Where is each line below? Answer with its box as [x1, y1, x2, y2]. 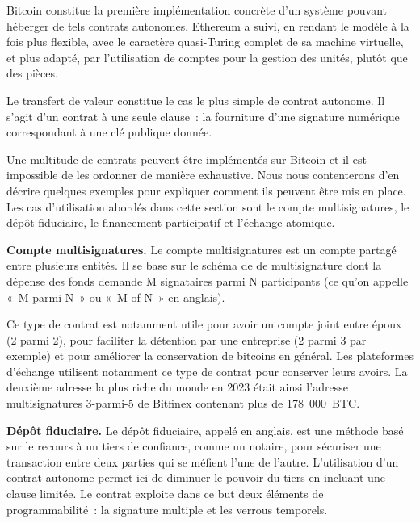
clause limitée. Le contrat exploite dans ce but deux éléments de [6, 485, 324, 502]
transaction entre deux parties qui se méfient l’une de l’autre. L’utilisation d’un [6, 453, 399, 470]
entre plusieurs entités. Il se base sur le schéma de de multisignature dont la [6, 257, 382, 274]
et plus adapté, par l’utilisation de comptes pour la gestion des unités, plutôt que [6, 48, 408, 65]
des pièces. [6, 65, 58, 82]
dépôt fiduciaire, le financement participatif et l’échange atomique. [6, 214, 335, 231]
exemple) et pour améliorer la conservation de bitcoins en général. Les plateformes [6, 347, 414, 364]
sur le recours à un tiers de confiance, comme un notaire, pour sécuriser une [6, 437, 381, 454]
